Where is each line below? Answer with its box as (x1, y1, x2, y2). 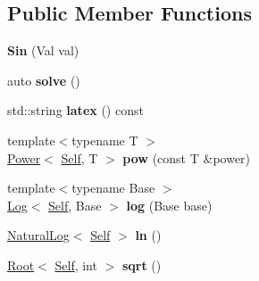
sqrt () (121, 255, 162, 274)
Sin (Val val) (7, 41, 79, 60)
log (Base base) (126, 195, 213, 214)
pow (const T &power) (122, 148, 251, 167)
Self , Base (48, 195, 102, 214)
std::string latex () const (7, 101, 144, 120)
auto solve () (7, 70, 80, 89)
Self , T (61, 148, 98, 167)
